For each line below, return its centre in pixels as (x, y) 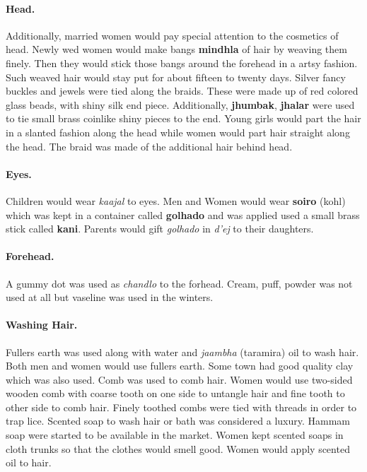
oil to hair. (29, 462)
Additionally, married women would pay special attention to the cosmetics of (172, 35)
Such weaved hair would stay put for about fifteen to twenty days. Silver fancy (176, 77)
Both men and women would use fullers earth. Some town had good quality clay (180, 366)
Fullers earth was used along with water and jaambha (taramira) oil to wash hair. (182, 352)
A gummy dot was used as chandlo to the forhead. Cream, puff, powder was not (179, 283)
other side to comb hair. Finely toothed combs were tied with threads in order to (181, 407)
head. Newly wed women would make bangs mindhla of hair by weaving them (176, 49)
